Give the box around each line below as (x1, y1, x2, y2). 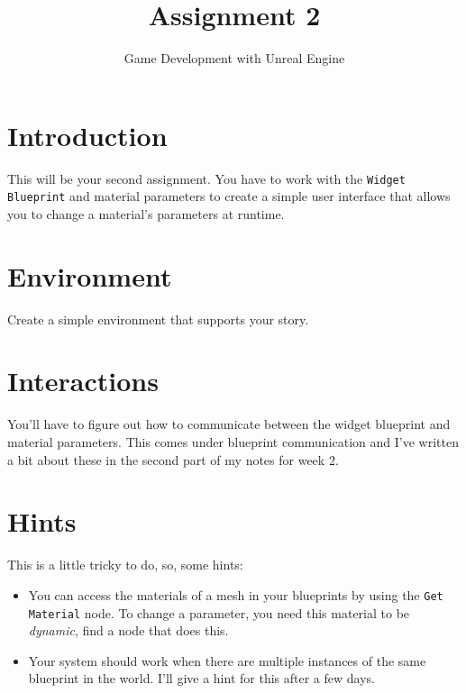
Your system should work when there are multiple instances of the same (28, 651, 426, 670)
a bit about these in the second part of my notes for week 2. (7, 450, 339, 469)
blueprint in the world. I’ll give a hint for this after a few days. (28, 669, 375, 688)
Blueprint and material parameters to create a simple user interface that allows (7, 187, 451, 205)
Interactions (7, 362, 159, 399)
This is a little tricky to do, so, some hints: (7, 555, 243, 574)
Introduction (7, 116, 168, 153)
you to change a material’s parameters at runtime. (7, 204, 285, 223)
